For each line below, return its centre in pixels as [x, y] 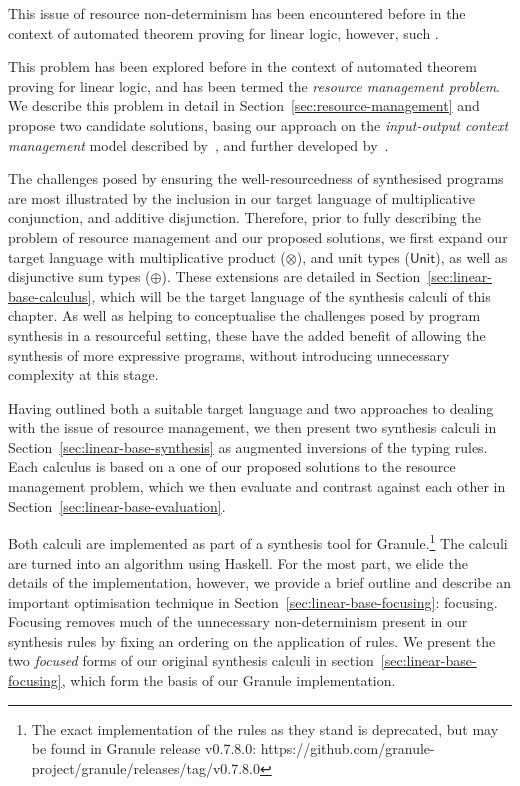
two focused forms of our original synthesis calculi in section [191, 660]
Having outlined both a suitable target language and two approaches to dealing [251, 407]
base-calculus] [50, 295]
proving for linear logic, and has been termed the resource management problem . [254, 85]
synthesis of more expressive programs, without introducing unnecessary [229, 354]
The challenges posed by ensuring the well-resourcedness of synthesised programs [256, 178]
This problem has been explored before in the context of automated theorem [242, 66]
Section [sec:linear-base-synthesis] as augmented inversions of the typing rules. [248, 446]
